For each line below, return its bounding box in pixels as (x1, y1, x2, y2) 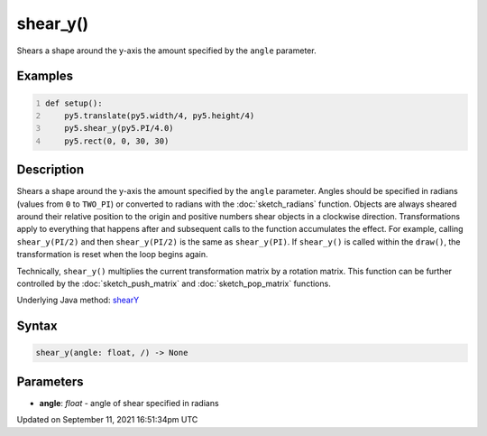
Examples (16, 69, 74, 84)
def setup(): (45, 97, 103, 108)
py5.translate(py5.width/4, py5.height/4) (64, 110, 255, 121)
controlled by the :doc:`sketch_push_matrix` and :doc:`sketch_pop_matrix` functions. (16, 278, 331, 289)
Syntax (16, 319, 58, 334)
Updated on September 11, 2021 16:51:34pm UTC (16, 414, 198, 425)
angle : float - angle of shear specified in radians (39, 397, 220, 408)
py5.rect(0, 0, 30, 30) (64, 135, 170, 146)
